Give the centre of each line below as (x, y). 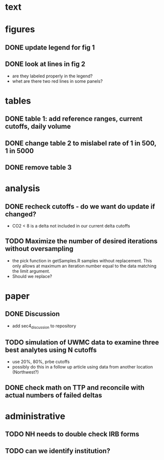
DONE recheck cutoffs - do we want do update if (80, 206)
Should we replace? (32, 276)
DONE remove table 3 (38, 167)
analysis (23, 189)
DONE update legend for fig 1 (50, 47)
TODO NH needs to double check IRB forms (72, 434)
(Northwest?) (25, 372)
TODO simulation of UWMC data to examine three (82, 342)
